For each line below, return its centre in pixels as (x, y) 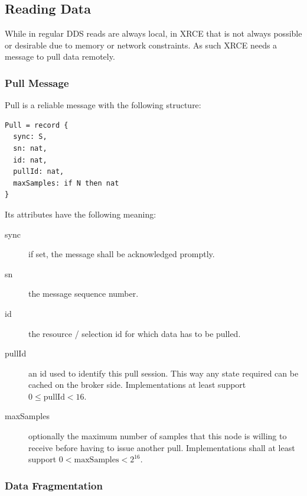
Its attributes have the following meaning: (81, 214)
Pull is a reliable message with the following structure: (103, 105)
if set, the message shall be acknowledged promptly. (122, 254)
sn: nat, (30, 148)
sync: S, (30, 137)
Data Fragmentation (54, 485)
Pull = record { (37, 125)
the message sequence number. (84, 294)
